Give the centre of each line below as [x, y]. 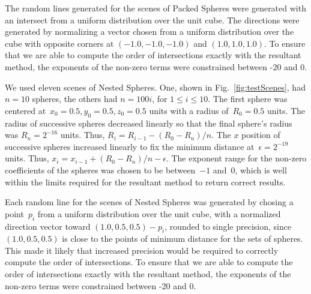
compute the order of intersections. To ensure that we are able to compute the [149, 262]
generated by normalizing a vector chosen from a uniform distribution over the [149, 31]
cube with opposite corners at [59, 43]
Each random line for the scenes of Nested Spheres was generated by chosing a [149, 202]
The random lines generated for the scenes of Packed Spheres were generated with [155, 8]
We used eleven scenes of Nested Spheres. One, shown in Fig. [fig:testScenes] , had [155, 87]
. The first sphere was [248, 99]
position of [261, 135]
